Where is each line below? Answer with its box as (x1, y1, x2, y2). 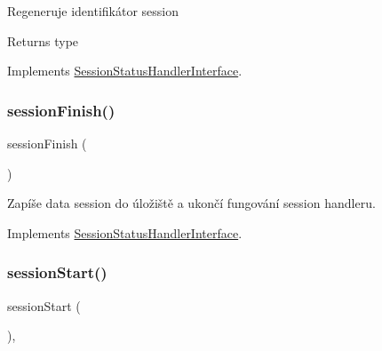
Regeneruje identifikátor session (7, 2, 179, 20)
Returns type (7, 31, 79, 50)
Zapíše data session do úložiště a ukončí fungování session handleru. (7, 194, 376, 212)
